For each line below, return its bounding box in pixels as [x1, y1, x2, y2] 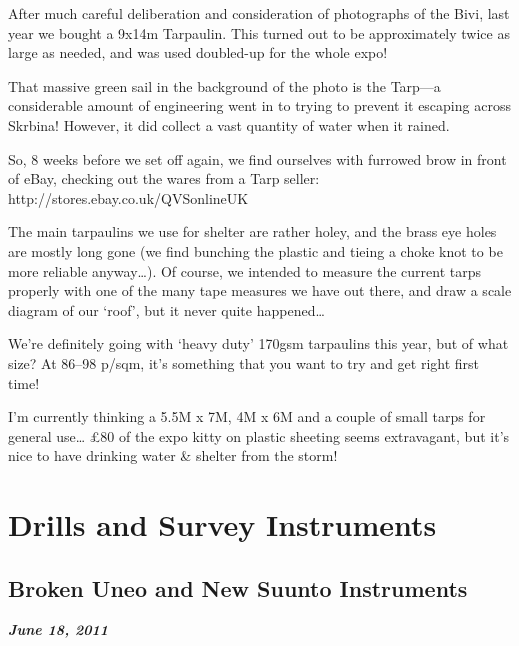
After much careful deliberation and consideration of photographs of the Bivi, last [8, 3, 510, 23]
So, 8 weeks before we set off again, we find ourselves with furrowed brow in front [8, 148, 507, 169]
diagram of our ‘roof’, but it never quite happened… [8, 299, 325, 320]
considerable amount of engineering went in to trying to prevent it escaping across [8, 95, 511, 116]
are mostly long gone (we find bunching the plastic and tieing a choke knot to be [8, 240, 503, 261]
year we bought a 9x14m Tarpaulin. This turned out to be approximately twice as [8, 22, 510, 43]
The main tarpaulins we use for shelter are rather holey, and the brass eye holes [8, 221, 497, 242]
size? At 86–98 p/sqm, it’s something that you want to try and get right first [8, 352, 480, 373]
